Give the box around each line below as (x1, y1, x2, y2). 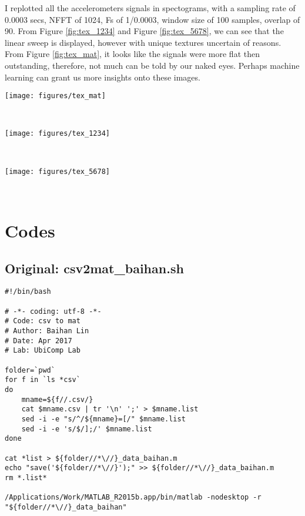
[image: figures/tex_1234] (5, 129, 110, 138)
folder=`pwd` (5, 366, 55, 374)
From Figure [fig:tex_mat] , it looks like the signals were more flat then (5, 48, 260, 60)
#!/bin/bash (5, 287, 51, 296)
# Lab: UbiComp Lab (5, 346, 81, 355)
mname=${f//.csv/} (21, 395, 93, 404)
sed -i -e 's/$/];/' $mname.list (21, 424, 152, 433)
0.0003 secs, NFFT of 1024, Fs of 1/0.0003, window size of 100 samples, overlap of (5, 13, 300, 25)
